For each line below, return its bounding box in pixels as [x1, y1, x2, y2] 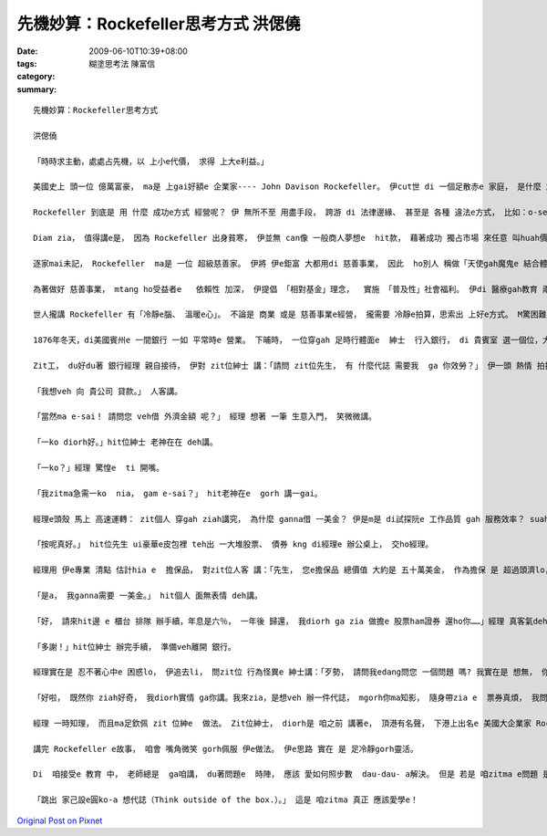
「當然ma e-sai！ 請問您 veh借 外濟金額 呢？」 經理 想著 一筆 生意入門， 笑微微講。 [33, 412, 377, 422]
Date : [16, 46, 38, 57]
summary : [16, 83, 57, 95]
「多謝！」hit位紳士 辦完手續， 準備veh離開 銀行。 [33, 642, 236, 652]
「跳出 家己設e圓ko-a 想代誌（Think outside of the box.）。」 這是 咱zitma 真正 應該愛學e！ [33, 795, 419, 805]
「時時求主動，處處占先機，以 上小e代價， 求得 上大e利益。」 [33, 156, 269, 166]
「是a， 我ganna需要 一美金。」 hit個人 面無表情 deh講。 [33, 590, 263, 601]
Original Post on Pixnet [16, 815, 103, 826]
